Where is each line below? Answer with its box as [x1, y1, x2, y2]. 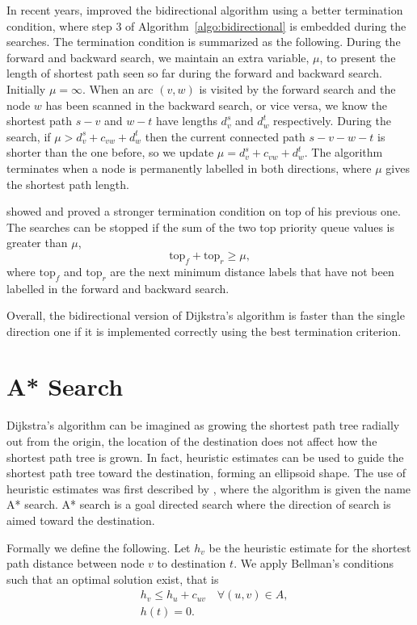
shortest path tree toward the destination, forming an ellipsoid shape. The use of [6, 464, 406, 481]
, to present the [319, 48, 396, 65]
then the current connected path [145, 128, 305, 145]
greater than [6, 234, 68, 251]
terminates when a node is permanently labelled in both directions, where [6, 159, 372, 176]
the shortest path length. [6, 175, 129, 192]
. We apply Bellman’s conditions [234, 555, 394, 572]
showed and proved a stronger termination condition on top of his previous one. [6, 203, 401, 220]
